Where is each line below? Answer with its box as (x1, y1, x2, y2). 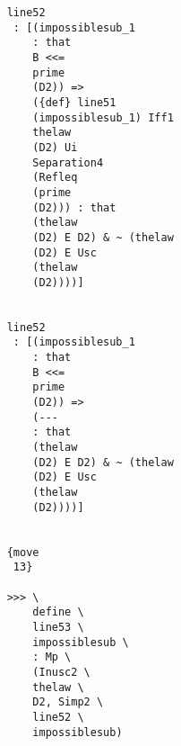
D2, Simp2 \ (32, 696, 104, 709)
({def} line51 (32, 95, 116, 109)
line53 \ (32, 620, 84, 634)
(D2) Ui (32, 140, 78, 154)
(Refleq (32, 171, 78, 184)
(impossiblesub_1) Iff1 (32, 111, 174, 124)
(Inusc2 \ (32, 665, 90, 679)
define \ (32, 606, 84, 619)
